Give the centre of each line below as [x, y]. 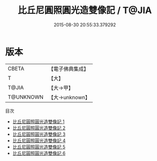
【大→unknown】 [69, 97]
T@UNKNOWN [26, 97]
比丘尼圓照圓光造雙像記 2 [39, 128]
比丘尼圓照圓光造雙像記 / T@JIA [85, 10]
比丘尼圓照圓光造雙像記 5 [39, 147]
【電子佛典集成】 [69, 69]
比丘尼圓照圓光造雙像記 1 [38, 122]
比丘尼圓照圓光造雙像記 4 [39, 140]
